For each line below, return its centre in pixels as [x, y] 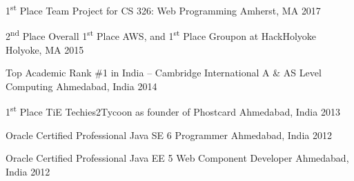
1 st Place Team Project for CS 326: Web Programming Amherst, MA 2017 [163, 9]
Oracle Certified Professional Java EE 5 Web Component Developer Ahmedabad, [177, 158]
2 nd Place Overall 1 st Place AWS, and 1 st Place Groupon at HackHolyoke [161, 35]
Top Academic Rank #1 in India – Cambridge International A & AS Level [164, 73]
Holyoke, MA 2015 [45, 49]
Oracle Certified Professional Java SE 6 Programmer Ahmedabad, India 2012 [169, 135]
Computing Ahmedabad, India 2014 [81, 86]
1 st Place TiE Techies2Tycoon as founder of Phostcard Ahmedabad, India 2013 [173, 110]
